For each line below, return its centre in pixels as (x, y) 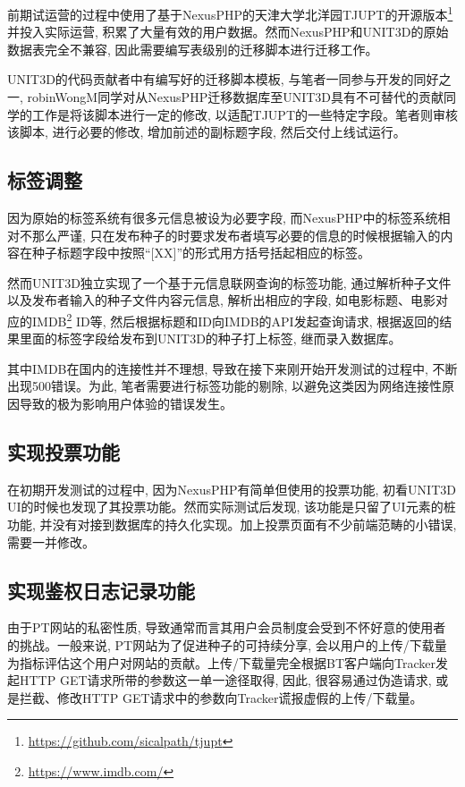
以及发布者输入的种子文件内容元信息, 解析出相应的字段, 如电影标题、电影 (222, 300)
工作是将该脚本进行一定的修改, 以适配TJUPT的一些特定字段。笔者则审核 (245, 114)
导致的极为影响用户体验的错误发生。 (126, 404)
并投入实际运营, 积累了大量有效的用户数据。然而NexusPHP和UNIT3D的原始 (228, 32)
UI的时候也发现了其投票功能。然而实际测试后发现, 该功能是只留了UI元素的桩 (232, 507)
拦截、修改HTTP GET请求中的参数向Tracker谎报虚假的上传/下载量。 (221, 697)
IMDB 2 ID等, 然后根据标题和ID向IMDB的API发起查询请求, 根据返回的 (236, 319)
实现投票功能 (63, 452)
